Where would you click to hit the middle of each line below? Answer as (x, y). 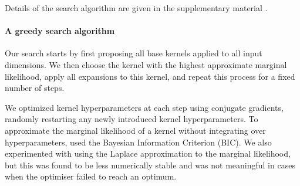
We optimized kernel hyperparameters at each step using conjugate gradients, (144, 107)
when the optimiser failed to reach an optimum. (91, 176)
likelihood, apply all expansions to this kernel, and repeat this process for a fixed (150, 76)
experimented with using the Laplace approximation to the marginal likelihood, (148, 153)
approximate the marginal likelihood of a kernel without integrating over (135, 130)
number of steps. (35, 88)
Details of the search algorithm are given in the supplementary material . (136, 8)
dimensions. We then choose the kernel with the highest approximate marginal (146, 64)
